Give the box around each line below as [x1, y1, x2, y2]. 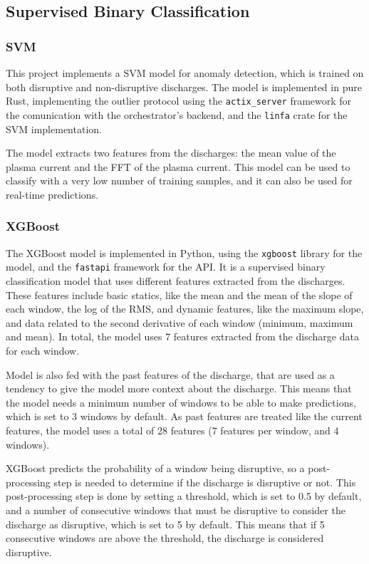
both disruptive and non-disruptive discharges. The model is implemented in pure [6, 79, 362, 94]
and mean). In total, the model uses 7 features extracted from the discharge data [6, 329, 359, 344]
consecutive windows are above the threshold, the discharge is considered [6, 531, 324, 545]
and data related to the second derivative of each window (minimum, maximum [6, 315, 353, 330]
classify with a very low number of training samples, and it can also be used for [6, 173, 353, 188]
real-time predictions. [6, 187, 99, 202]
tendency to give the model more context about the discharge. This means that [6, 381, 352, 396]
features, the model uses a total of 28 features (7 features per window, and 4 [6, 422, 339, 437]
